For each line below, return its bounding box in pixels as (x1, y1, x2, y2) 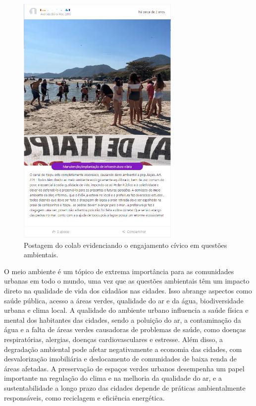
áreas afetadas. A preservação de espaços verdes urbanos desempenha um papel (4, 363, 245, 373)
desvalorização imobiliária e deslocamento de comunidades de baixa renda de (4, 353, 237, 364)
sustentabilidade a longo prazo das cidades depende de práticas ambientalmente (4, 383, 246, 393)
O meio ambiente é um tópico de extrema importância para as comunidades (4, 266, 234, 276)
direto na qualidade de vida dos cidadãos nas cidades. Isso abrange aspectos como (4, 286, 252, 296)
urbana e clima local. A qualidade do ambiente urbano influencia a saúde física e (4, 305, 249, 315)
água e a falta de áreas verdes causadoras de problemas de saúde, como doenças (4, 324, 246, 335)
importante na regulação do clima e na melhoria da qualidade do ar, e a (4, 373, 222, 383)
